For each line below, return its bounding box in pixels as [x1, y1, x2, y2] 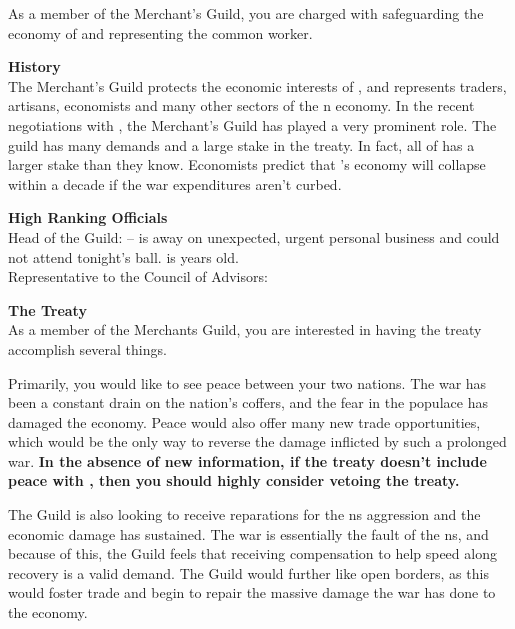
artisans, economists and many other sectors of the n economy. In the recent [8, 95, 475, 116]
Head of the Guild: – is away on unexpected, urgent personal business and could [8, 226, 500, 247]
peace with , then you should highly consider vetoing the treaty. [8, 470, 460, 491]
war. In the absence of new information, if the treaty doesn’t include [8, 450, 487, 471]
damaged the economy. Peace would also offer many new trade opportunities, [8, 411, 481, 432]
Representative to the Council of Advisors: [8, 266, 268, 287]
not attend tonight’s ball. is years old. [8, 246, 239, 267]
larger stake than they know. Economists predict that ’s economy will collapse [8, 154, 486, 175]
